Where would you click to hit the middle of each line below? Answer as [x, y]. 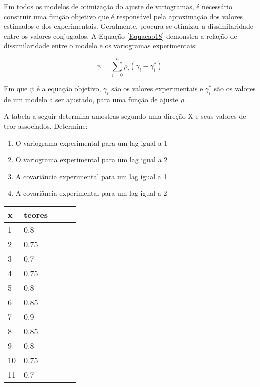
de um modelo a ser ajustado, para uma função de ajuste [91, 99]
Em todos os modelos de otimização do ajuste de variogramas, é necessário [118, 6]
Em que [16, 88]
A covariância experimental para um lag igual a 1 [91, 176]
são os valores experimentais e [157, 88]
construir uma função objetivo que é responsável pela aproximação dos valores [124, 16]
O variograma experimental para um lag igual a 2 [92, 159]
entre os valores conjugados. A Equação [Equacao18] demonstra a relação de [121, 35]
